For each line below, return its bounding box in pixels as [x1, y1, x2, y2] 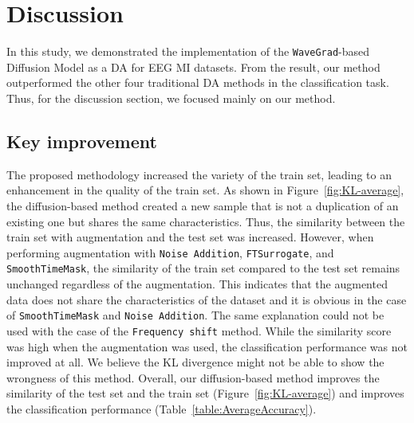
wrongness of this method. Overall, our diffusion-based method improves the [6, 369, 380, 386]
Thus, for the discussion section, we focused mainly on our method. [6, 89, 336, 106]
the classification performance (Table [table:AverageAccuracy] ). [6, 400, 317, 417]
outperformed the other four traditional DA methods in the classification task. [6, 74, 389, 91]
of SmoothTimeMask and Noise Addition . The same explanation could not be [6, 307, 384, 323]
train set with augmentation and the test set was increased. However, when [6, 229, 374, 245]
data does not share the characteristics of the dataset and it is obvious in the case [6, 291, 407, 307]
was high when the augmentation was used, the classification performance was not [6, 338, 408, 354]
